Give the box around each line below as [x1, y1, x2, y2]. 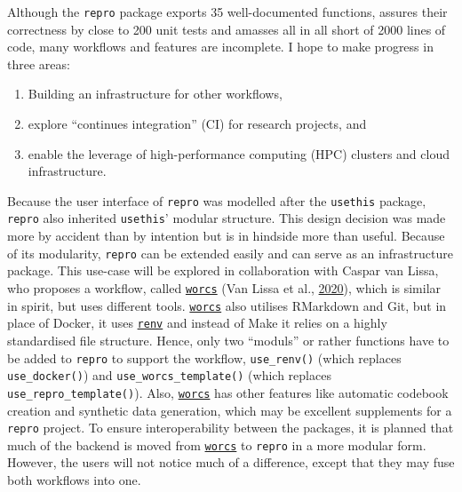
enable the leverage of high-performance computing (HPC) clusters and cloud [28, 144, 450, 163]
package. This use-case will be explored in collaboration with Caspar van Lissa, [7, 261, 439, 280]
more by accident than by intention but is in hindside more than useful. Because [7, 226, 445, 245]
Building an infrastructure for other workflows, [28, 84, 283, 103]
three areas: [7, 54, 70, 73]
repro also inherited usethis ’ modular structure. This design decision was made [7, 209, 446, 227]
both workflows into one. [7, 471, 141, 488]
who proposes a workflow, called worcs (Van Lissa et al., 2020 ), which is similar [7, 278, 442, 297]
